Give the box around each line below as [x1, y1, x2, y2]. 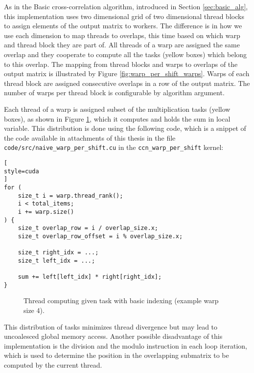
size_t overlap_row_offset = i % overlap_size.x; [18, 232, 183, 240]
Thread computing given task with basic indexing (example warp [23, 295, 219, 306]
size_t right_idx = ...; [18, 249, 99, 256]
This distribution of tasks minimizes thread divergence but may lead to [4, 321, 218, 332]
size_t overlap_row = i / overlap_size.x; [18, 225, 158, 232]
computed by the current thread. [4, 360, 102, 370]
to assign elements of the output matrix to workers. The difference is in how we [4, 21, 242, 31]
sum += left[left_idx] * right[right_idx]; [18, 273, 162, 281]
